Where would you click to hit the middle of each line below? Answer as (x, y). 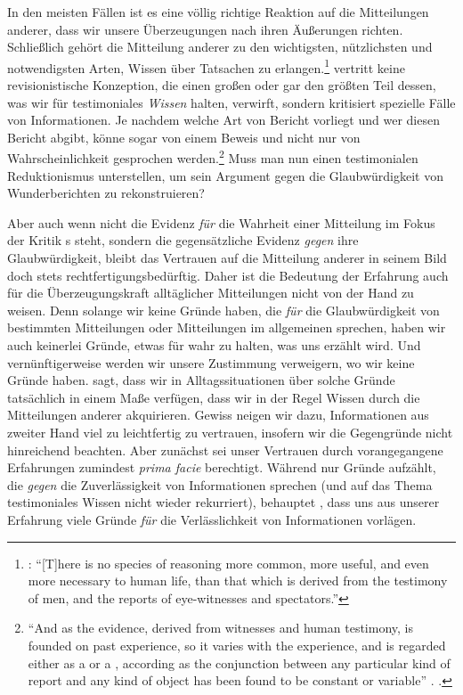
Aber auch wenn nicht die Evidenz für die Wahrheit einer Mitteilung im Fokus (221, 222)
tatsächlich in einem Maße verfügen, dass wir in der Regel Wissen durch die (214, 397)
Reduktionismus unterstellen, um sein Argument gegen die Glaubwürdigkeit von (225, 175)
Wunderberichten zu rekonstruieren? (106, 193)
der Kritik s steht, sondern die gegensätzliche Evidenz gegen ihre (183, 240)
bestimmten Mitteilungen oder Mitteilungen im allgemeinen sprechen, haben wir (227, 327)
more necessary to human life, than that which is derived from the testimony (238, 581)
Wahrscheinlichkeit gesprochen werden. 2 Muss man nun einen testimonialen (213, 157)
